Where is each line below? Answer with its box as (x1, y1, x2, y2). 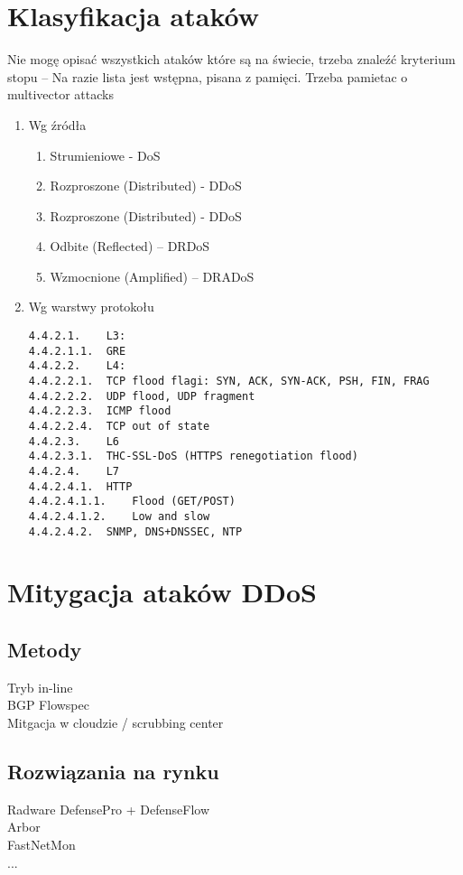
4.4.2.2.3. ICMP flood (28, 405, 171, 418)
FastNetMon (7, 835, 76, 853)
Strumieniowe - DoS (50, 145, 161, 164)
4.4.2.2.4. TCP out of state (28, 420, 210, 433)
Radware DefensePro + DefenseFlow (7, 799, 210, 818)
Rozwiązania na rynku (7, 758, 219, 785)
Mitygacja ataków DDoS (7, 573, 317, 610)
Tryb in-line (7, 677, 73, 696)
